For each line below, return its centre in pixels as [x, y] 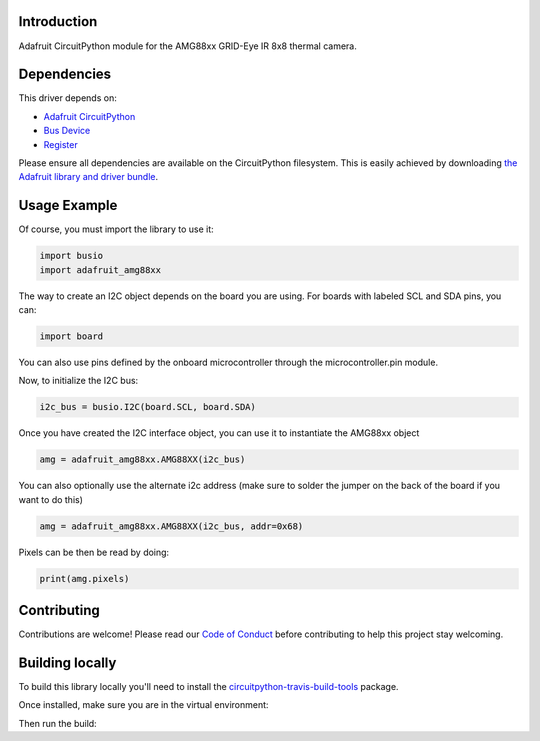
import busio [71, 256]
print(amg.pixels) [84, 578]
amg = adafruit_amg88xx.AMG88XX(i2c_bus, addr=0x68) [171, 526]
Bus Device [67, 131]
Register [61, 144]
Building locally [67, 662]
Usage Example [68, 205]
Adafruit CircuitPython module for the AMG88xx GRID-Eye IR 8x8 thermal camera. [187, 46]
